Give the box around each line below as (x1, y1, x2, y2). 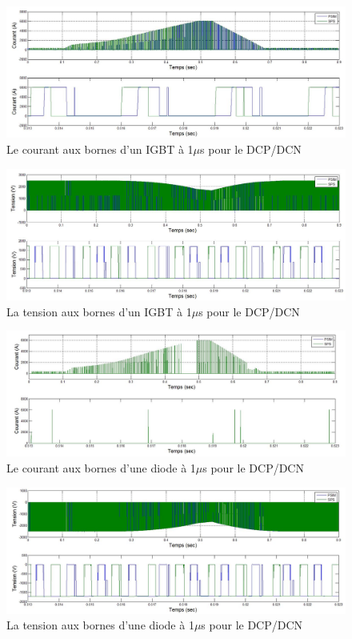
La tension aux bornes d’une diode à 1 (6, 617, 194, 633)
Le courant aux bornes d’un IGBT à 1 (6, 140, 194, 157)
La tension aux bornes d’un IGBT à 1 (6, 303, 192, 319)
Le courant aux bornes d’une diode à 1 (6, 460, 196, 476)
